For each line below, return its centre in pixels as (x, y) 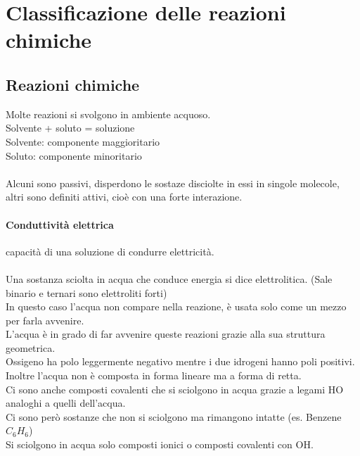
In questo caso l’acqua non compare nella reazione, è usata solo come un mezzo (176, 306)
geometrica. (31, 347)
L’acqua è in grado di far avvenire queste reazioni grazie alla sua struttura (166, 334)
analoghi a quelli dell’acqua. (66, 403)
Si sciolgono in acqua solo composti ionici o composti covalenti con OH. (160, 444)
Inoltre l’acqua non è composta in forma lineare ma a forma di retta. (154, 375)
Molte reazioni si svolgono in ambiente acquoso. (108, 114)
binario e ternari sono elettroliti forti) (86, 292)
